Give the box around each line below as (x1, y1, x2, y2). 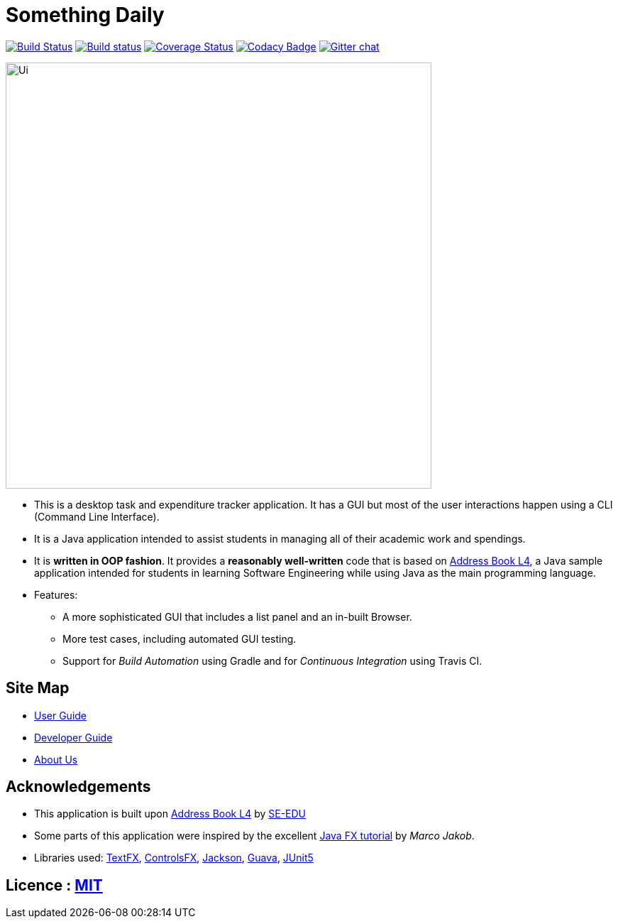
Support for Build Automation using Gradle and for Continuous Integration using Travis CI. (62, 654, 482, 667)
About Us (34, 753, 78, 766)
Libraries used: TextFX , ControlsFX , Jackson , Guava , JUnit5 (34, 852, 314, 864)
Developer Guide (34, 731, 113, 744)
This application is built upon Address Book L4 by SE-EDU (34, 808, 307, 820)
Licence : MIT (6, 876, 103, 894)
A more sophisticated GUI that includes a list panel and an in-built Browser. (62, 610, 412, 623)
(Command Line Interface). (34, 510, 160, 523)
